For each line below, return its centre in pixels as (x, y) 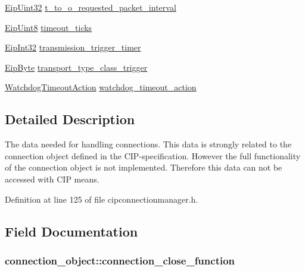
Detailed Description (70, 119)
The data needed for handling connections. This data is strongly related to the (148, 144)
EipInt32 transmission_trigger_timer (73, 47)
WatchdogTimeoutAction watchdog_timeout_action (101, 87)
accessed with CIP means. (52, 179)
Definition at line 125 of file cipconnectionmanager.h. (102, 199)
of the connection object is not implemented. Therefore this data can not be (144, 167)
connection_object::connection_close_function (120, 260)
